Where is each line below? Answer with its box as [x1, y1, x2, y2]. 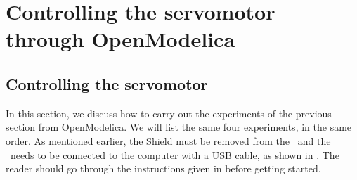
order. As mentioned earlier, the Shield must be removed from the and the [6, 133, 331, 148]
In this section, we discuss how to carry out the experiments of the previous [6, 105, 332, 120]
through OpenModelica [6, 25, 235, 53]
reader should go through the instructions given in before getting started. [6, 161, 321, 176]
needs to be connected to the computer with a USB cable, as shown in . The [10, 147, 339, 162]
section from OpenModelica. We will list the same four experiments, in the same [6, 120, 352, 134]
